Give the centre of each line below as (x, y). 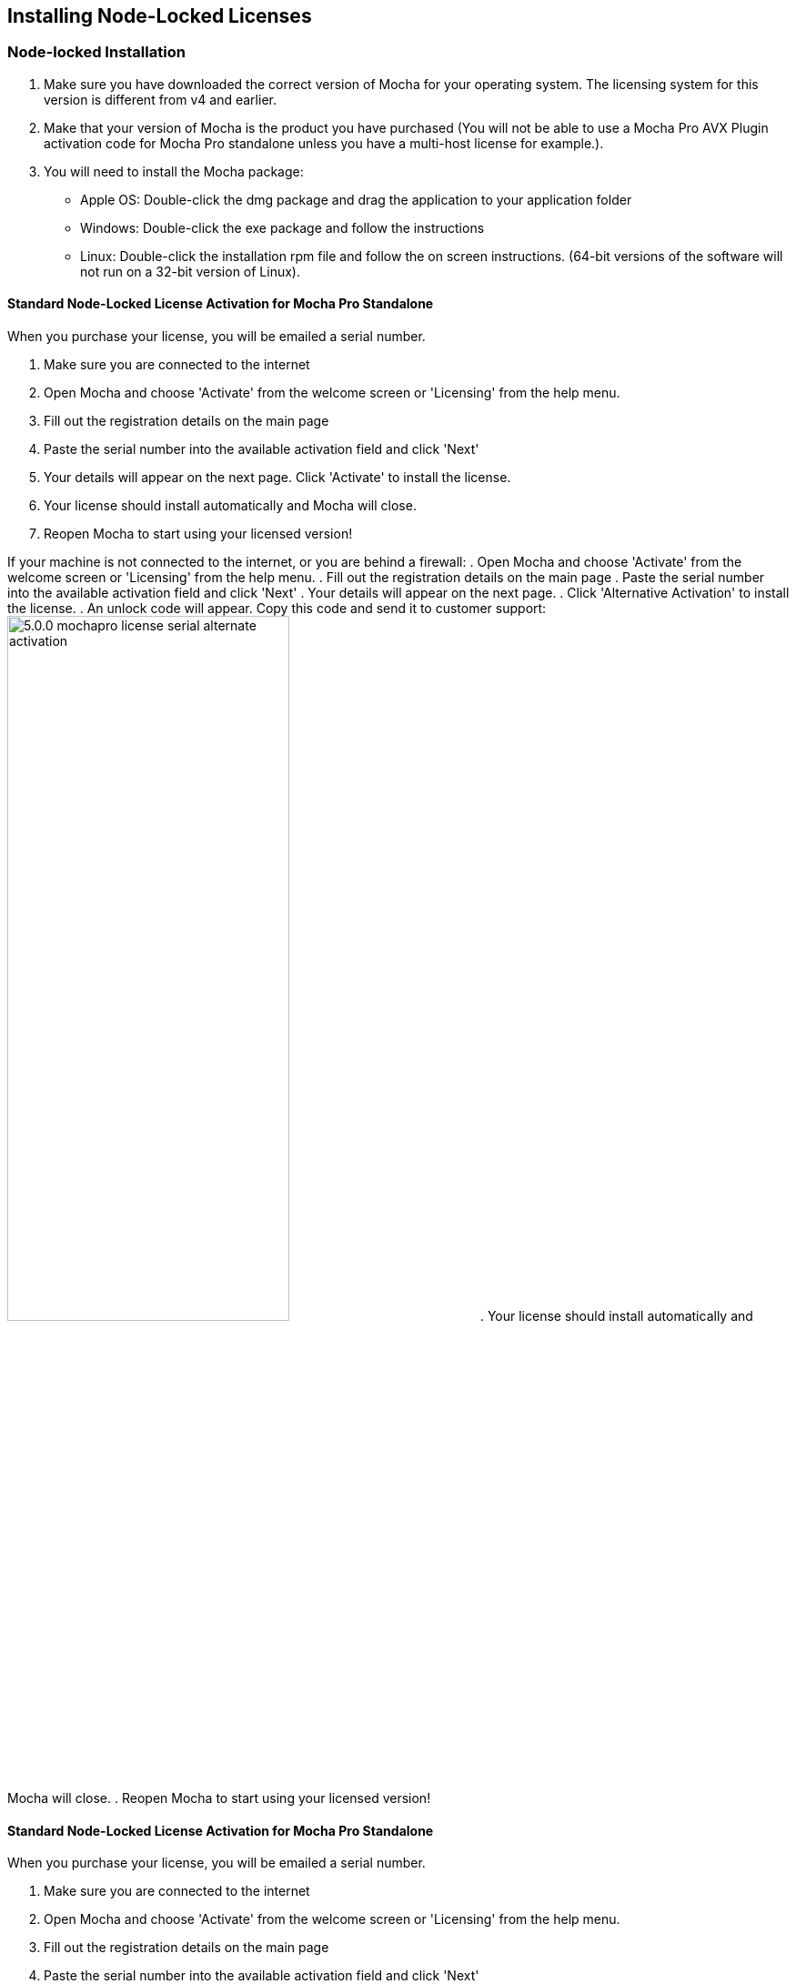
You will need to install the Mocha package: (174, 171)
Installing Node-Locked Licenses (160, 16)
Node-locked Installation (96, 52)
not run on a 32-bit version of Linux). (191, 271)
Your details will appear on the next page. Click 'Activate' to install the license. (277, 478)
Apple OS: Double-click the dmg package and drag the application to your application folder (356, 199)
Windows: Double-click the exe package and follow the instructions (282, 227)
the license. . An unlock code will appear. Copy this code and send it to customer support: (277, 609)
